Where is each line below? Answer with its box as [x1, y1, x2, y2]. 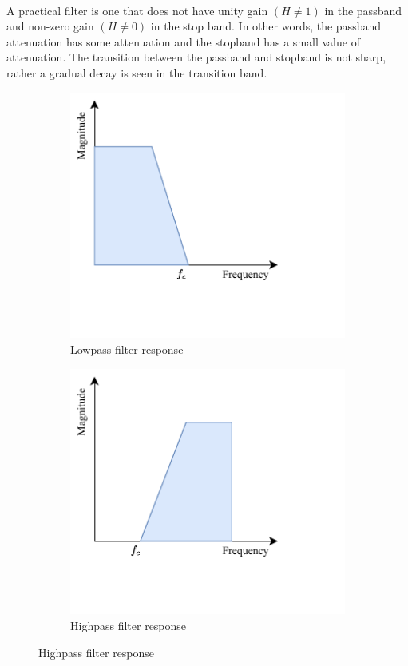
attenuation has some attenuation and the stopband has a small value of [6, 33, 360, 50]
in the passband [324, 2, 402, 18]
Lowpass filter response [70, 340, 184, 357]
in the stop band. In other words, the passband [150, 18, 382, 34]
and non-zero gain [6, 18, 94, 34]
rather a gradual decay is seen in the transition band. [6, 64, 267, 81]
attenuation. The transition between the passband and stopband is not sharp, [6, 49, 386, 65]
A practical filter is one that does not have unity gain [6, 2, 268, 18]
